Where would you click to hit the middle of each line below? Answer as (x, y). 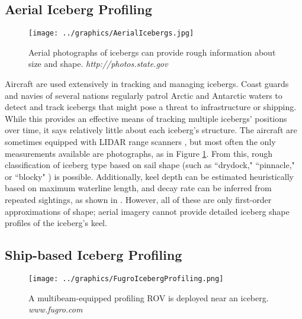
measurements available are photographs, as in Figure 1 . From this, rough (139, 153)
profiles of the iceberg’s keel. (56, 223)
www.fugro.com (56, 309)
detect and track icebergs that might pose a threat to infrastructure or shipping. (151, 107)
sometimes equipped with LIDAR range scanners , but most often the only (140, 142)
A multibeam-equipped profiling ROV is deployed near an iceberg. (149, 297)
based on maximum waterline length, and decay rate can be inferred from (138, 188)
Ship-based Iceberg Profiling (94, 255)
